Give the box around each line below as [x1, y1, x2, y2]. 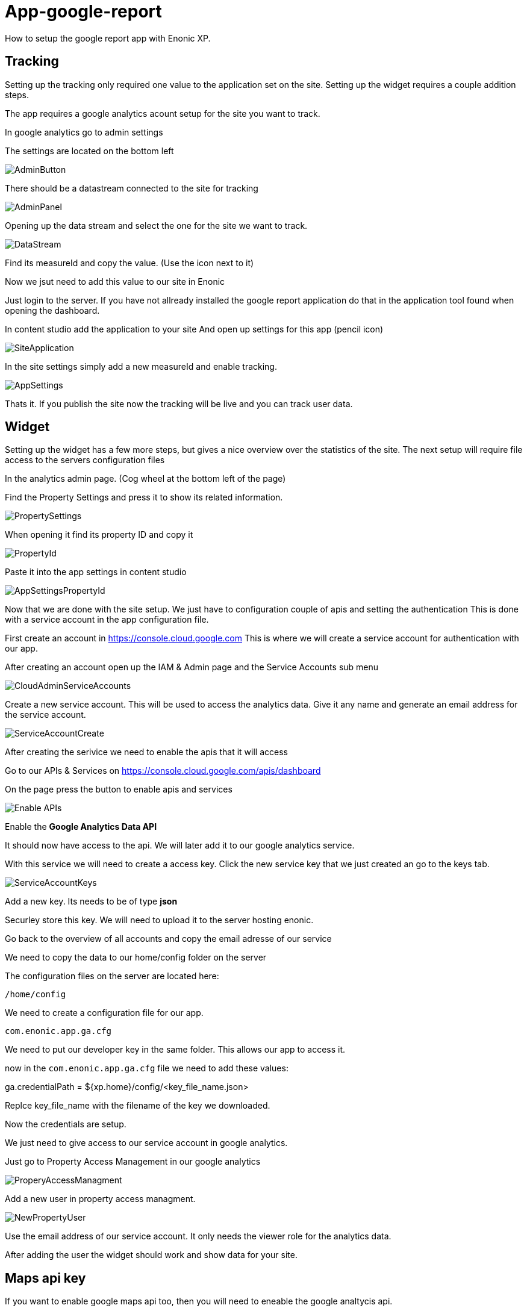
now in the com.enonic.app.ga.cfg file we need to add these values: [5, 1063, 288, 1074]
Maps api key [5, 1270, 86, 1286]
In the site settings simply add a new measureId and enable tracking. [5, 361, 277, 372]
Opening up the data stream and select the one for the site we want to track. [5, 220, 308, 231]
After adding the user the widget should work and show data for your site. [5, 1250, 298, 1260]
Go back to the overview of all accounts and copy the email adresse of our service [5, 933, 332, 944]
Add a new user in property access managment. [5, 1194, 196, 1204]
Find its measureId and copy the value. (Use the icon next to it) [5, 257, 254, 268]
